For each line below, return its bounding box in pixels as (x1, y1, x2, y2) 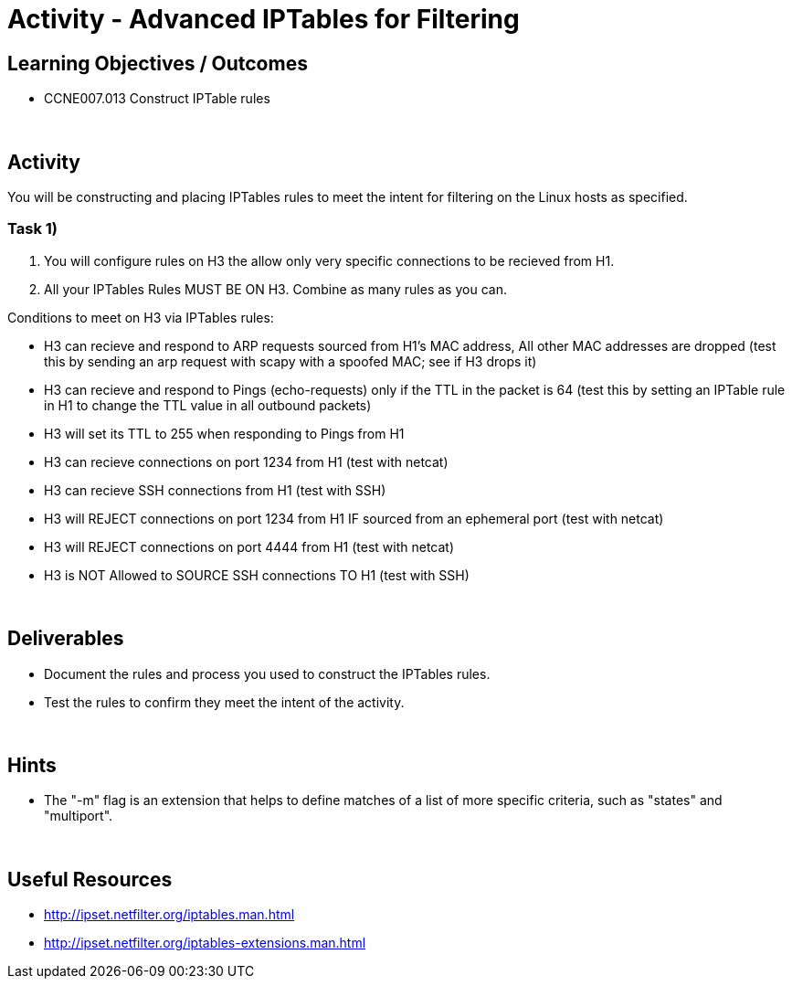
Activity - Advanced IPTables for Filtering (7, 4, 520, 35)
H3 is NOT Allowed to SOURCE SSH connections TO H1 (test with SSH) (44, 567, 470, 583)
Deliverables (7, 627, 124, 651)
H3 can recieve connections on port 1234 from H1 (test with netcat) (44, 453, 449, 470)
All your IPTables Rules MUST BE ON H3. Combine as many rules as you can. (44, 281, 507, 297)
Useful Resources (7, 867, 173, 891)
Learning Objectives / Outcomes (7, 51, 308, 75)
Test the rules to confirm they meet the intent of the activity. (44, 694, 405, 710)
